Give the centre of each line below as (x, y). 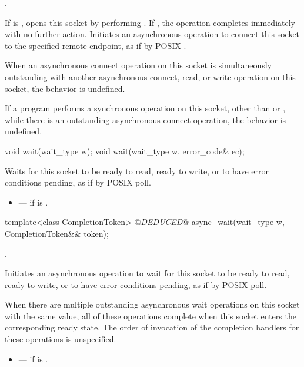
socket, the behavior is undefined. (65, 88)
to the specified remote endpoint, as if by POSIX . (96, 45)
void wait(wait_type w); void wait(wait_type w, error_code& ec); (125, 151)
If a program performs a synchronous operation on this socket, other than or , (145, 108)
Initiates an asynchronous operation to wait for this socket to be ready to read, (147, 273)
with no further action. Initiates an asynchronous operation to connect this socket (152, 34)
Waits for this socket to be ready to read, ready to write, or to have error (137, 171)
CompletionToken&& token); (57, 233)
